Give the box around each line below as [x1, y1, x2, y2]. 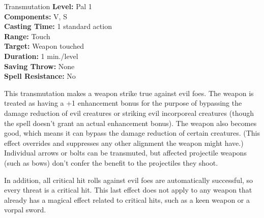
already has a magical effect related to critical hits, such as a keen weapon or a [4, 194, 250, 205]
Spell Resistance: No [4, 71, 76, 81]
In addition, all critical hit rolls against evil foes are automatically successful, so [4, 174, 253, 185]
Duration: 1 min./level [4, 50, 78, 61]
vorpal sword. [4, 204, 46, 215]
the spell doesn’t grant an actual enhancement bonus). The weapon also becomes [4, 117, 257, 128]
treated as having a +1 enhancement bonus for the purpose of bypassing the [4, 98, 242, 108]
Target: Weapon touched [4, 41, 84, 51]
